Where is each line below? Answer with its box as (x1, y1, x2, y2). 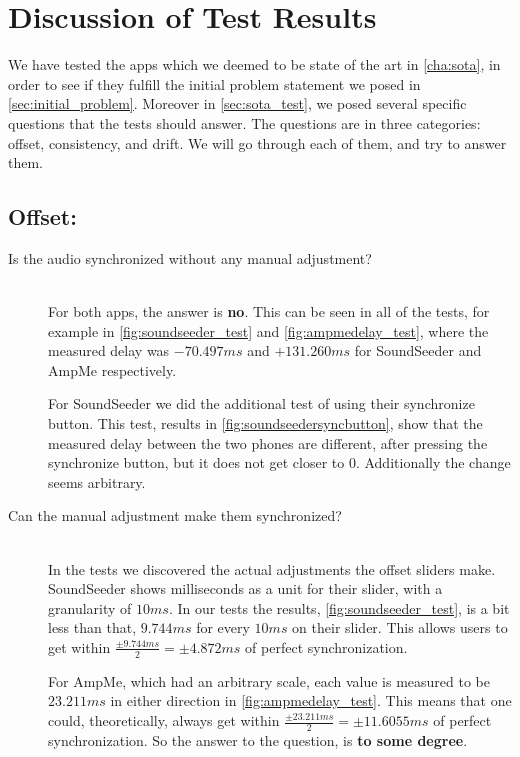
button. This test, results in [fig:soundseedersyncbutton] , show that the (48, 413, 483, 434)
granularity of (48, 597, 132, 618)
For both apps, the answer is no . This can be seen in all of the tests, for (48, 301, 490, 322)
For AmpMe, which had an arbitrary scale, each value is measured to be (48, 670, 490, 691)
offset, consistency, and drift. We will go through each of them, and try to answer (8, 132, 507, 153)
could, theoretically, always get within (48, 710, 280, 730)
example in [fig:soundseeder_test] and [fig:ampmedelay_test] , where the (48, 320, 489, 341)
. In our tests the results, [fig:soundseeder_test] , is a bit (168, 597, 510, 618)
